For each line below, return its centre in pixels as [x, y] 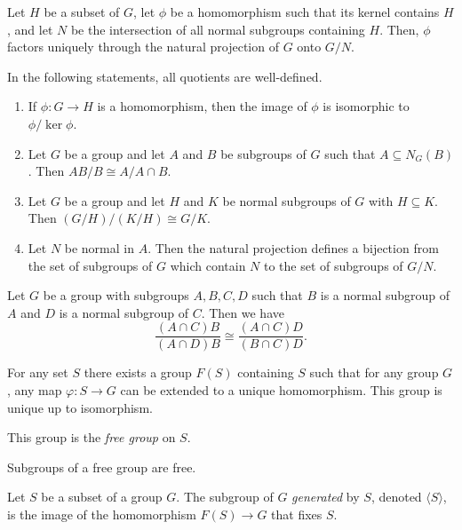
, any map [35, 389]
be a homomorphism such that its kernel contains [305, 12]
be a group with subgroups [116, 295]
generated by [326, 497]
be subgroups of [263, 153]
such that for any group [374, 372]
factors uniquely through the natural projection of [143, 47]
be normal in [100, 247]
